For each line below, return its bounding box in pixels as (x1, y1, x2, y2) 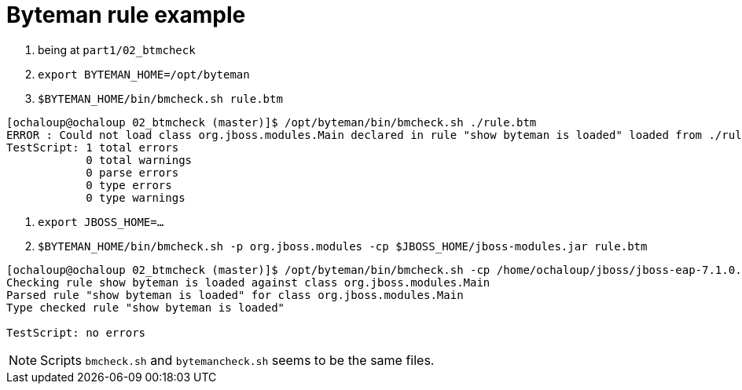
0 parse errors (86, 166, 179, 179)
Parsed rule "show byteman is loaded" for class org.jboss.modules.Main (6, 288, 464, 301)
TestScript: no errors (6, 326, 146, 339)
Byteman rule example (6, 2, 246, 28)
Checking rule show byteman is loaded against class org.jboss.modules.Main (6, 275, 490, 289)
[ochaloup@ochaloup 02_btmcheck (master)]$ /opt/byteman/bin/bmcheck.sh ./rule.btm (6, 115, 537, 129)
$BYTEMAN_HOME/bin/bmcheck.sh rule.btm (38, 92, 283, 105)
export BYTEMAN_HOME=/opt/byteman (38, 67, 250, 81)
